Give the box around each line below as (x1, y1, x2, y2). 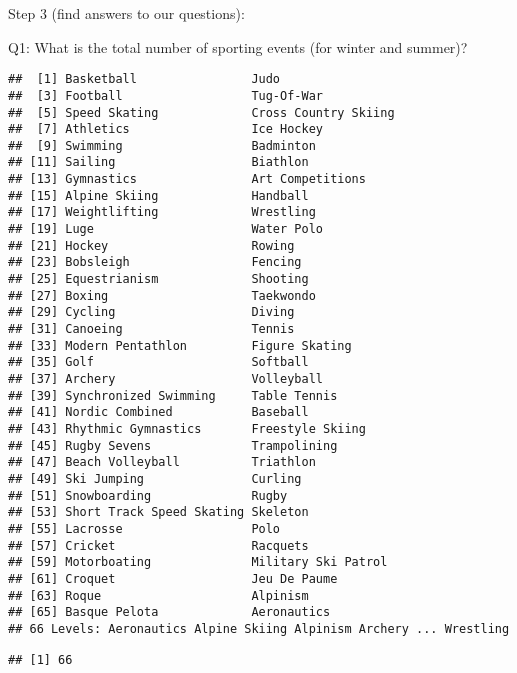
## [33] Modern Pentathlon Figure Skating (8, 338, 352, 353)
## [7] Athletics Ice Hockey (8, 122, 323, 137)
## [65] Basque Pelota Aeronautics (8, 605, 331, 620)
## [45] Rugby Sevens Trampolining (8, 438, 338, 453)
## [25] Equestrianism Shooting (8, 272, 309, 287)
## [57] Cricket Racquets (8, 538, 309, 553)
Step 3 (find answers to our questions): (8, 3, 245, 23)
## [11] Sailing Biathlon (8, 155, 309, 170)
